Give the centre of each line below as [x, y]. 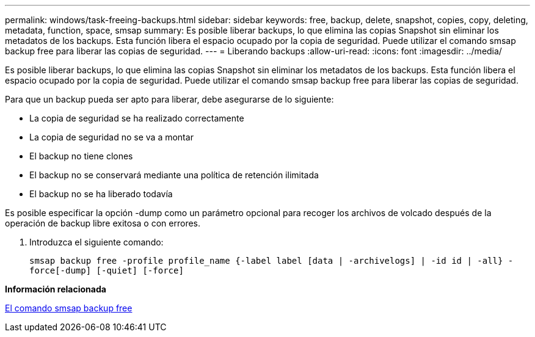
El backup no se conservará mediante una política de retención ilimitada [174, 175]
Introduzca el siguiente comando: [96, 242]
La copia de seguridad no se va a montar [111, 137]
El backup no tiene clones [81, 156]
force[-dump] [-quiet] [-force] [107, 270]
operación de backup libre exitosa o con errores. [103, 223]
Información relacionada [56, 289]
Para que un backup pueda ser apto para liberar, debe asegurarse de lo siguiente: [169, 99]
